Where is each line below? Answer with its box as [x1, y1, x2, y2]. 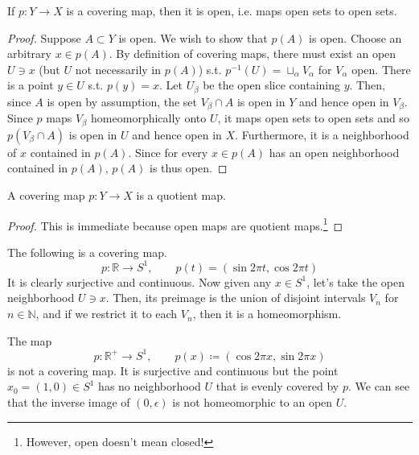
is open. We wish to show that [118, 29, 268, 46]
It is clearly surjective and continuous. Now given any [7, 273, 272, 290]
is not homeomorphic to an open [172, 393, 333, 410]
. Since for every [128, 143, 208, 160]
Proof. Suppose [7, 29, 81, 46]
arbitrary [7, 45, 51, 62]
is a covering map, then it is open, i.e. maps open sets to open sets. [66, 2, 397, 19]
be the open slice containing [203, 77, 340, 93]
